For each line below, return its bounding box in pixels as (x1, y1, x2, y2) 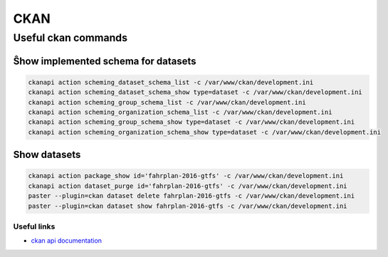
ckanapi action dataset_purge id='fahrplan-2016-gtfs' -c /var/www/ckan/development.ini (28, 182, 348, 190)
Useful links (13, 221, 56, 231)
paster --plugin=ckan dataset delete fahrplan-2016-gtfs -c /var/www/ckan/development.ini (28, 192, 355, 200)
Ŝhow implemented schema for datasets (13, 55, 196, 67)
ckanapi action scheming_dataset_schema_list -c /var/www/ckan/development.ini (28, 78, 314, 86)
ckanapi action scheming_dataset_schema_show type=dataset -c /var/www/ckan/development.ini (28, 88, 362, 96)
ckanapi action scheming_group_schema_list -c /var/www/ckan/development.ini (28, 98, 306, 106)
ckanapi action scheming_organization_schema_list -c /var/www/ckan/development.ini (28, 107, 332, 116)
